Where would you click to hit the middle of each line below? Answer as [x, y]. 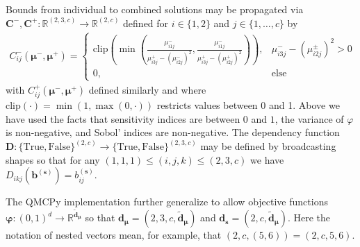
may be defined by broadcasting [268, 146]
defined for [146, 23]
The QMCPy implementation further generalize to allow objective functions [167, 202]
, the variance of [309, 118]
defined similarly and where [147, 89]
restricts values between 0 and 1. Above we [248, 105]
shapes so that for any [53, 159]
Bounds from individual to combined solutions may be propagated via [155, 9]
